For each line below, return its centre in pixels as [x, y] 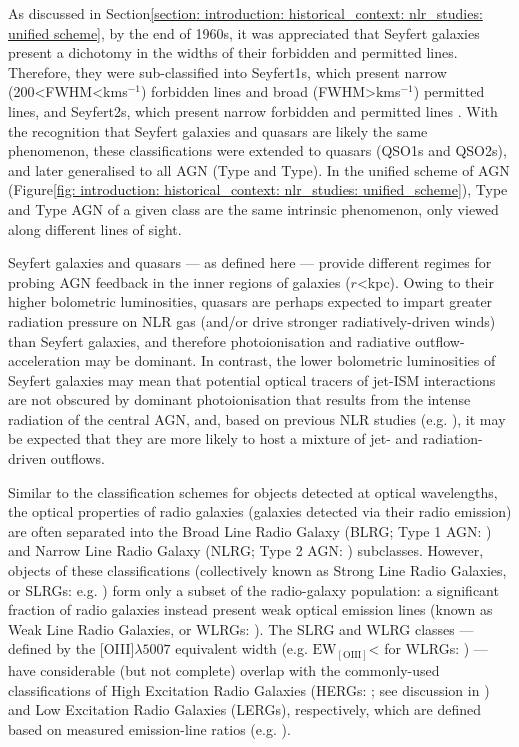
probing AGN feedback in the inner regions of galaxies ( [179, 281]
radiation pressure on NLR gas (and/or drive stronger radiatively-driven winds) [252, 320]
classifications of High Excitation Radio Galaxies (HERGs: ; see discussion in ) [249, 689]
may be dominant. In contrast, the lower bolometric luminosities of [290, 360]
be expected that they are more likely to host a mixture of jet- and [213, 438]
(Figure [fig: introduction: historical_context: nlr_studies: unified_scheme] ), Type [258, 189]
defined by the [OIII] [71, 648]
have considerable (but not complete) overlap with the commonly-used [224, 669]
